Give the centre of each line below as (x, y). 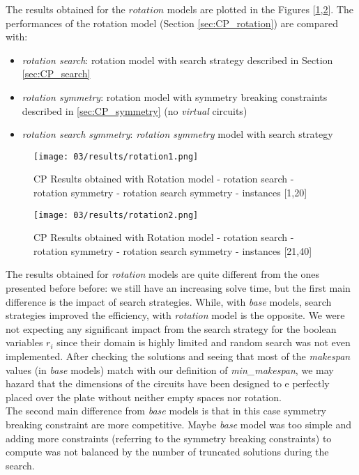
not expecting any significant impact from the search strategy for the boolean (171, 328)
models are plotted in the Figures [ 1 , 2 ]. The (260, 9)
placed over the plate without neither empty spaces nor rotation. (144, 397)
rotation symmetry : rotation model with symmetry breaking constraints (175, 96)
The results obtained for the (66, 9)
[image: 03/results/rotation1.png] (116, 156)
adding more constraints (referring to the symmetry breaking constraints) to (169, 438)
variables (24, 342)
